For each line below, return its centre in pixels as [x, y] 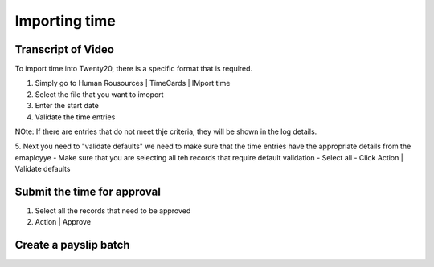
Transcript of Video [64, 49]
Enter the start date [67, 106]
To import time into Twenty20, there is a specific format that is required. [134, 69]
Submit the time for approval [88, 192]
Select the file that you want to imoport [99, 94]
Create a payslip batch [72, 245]
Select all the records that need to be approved [113, 211]
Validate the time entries [75, 117]
